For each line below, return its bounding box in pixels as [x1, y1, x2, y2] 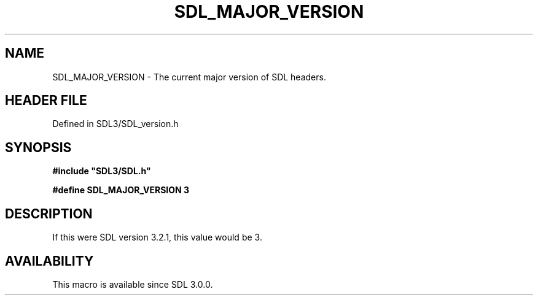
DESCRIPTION [5, 206, 93, 221]
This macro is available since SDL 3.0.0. [52, 279, 213, 290]
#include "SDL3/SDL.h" [52, 166, 151, 177]
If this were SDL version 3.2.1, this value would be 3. [52, 232, 262, 243]
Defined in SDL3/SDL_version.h [52, 118, 179, 129]
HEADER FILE [5, 93, 87, 109]
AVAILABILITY [5, 253, 94, 269]
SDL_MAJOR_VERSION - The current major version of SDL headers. [52, 71, 326, 82]
